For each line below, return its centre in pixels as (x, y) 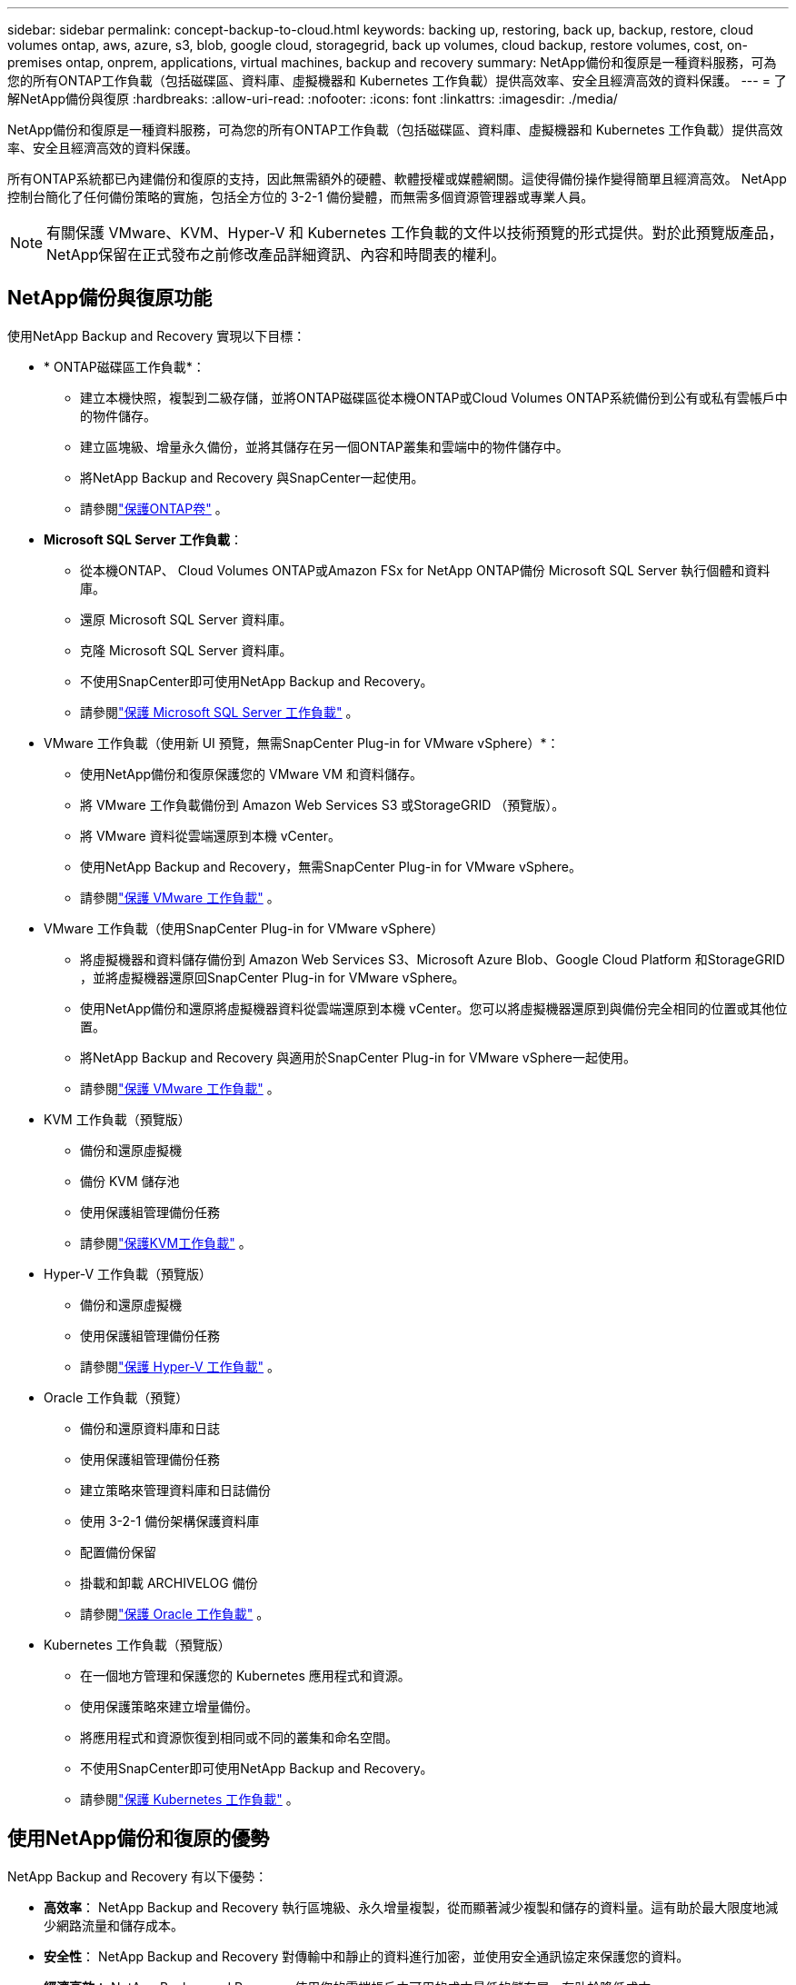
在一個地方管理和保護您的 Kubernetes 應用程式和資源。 (245, 1675)
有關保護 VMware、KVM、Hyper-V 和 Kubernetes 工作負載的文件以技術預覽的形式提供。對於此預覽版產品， (415, 233)
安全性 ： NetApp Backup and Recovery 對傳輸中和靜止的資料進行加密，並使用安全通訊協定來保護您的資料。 (367, 1956)
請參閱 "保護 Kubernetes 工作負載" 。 (189, 1799)
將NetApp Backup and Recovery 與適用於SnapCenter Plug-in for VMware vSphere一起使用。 (358, 1057)
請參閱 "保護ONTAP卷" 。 (154, 508)
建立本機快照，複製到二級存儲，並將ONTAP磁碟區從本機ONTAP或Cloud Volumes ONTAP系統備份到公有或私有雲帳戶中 (434, 397)
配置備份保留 (118, 1551)
